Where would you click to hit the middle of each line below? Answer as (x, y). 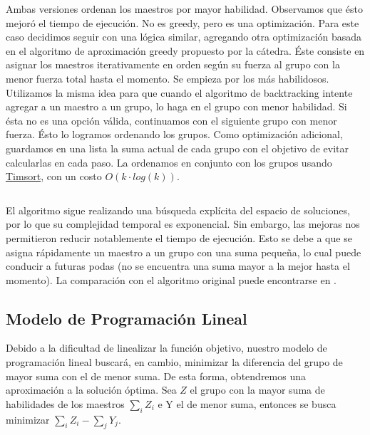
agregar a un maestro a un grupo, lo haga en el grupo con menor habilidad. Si (176, 106)
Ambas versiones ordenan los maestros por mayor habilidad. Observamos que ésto (185, 9)
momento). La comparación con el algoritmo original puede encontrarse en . (171, 279)
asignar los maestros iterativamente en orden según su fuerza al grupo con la (173, 64)
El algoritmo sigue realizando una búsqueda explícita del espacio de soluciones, (178, 210)
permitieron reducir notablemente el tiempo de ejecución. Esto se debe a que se (179, 237)
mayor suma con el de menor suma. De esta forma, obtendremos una (156, 376)
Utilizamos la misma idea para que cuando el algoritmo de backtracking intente (179, 92)
